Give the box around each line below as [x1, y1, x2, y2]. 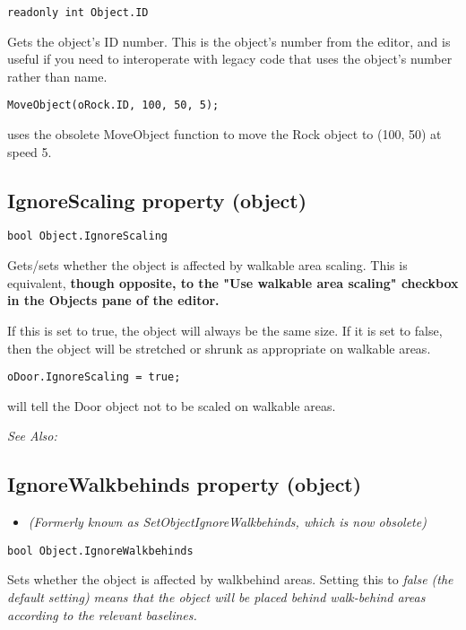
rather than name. [7, 66, 108, 85]
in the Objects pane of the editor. [7, 291, 220, 310]
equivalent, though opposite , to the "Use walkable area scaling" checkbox [7, 273, 459, 292]
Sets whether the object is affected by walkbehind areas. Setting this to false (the [7, 570, 453, 589]
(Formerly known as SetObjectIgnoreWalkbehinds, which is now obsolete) [28, 512, 427, 531]
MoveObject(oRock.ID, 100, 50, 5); [7, 99, 220, 112]
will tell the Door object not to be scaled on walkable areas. [7, 396, 336, 415]
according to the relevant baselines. [7, 605, 197, 624]
